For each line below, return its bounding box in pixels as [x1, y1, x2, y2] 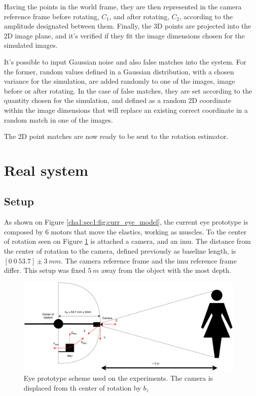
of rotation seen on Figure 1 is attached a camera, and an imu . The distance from [4, 236, 251, 246]
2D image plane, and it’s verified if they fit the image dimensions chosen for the [4, 30, 245, 40]
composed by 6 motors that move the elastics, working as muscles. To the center [4, 226, 247, 236]
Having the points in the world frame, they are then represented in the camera [4, 1, 242, 11]
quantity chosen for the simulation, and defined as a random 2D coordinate [4, 95, 231, 105]
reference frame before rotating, [4, 11, 100, 21]
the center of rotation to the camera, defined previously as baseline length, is [4, 246, 236, 256]
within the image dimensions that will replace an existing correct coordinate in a [4, 104, 248, 115]
